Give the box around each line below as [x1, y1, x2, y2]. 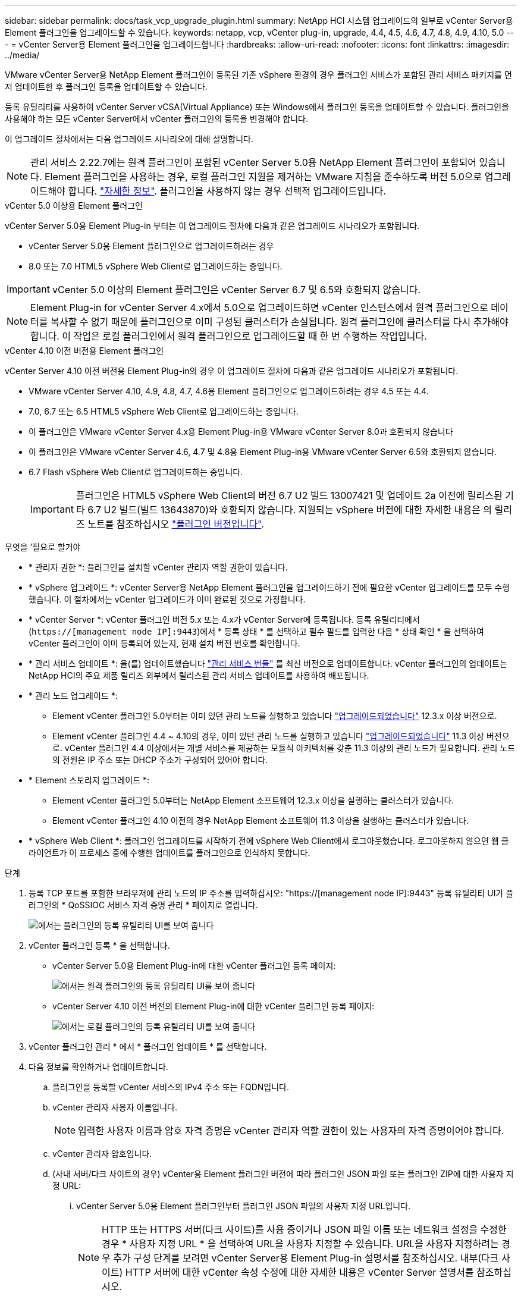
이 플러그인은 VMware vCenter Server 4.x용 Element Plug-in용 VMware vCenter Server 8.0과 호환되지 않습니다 [29, 426, 453, 437]
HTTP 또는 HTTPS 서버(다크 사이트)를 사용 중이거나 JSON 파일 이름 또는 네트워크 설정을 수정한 [102, 1223, 507, 1235]
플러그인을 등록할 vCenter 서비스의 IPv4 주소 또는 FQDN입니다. [52, 1082, 289, 1092]
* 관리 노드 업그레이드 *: [29, 691, 118, 701]
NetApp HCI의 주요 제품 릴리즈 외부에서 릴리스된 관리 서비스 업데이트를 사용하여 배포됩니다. [29, 670, 369, 680]
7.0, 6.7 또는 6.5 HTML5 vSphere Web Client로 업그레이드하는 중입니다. [29, 406, 299, 416]
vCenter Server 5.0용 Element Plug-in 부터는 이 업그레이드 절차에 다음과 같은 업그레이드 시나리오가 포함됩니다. [5, 221, 420, 231]
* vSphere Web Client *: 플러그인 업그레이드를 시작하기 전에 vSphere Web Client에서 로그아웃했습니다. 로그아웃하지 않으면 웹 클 [29, 836, 509, 846]
